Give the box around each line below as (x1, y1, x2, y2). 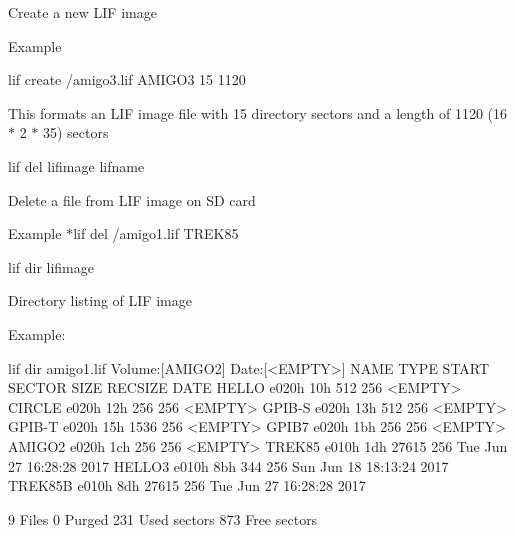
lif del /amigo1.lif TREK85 (73, 223, 239, 244)
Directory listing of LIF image (8, 290, 192, 311)
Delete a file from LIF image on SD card (8, 189, 256, 210)
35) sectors (42, 122, 109, 143)
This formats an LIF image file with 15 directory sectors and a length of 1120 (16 (8, 102, 507, 123)
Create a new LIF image (8, 2, 157, 22)
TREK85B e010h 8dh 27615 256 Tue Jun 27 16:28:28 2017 (8, 475, 366, 496)
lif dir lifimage (8, 256, 95, 277)
